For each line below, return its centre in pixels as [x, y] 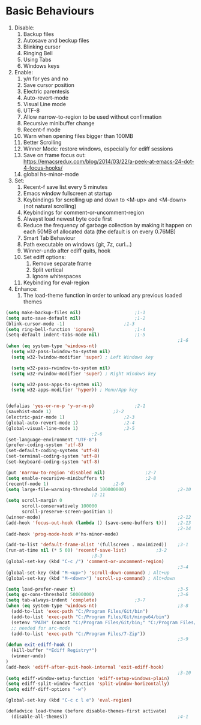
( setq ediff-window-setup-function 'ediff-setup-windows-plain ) [88, 678]
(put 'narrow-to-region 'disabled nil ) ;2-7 [81, 473]
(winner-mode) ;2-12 [98, 517]
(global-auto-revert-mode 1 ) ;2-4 [70, 423]
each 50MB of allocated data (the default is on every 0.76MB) [100, 231]
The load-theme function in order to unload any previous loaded [103, 295]
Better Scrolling [42, 142]
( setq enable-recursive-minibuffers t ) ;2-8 [81, 478]
